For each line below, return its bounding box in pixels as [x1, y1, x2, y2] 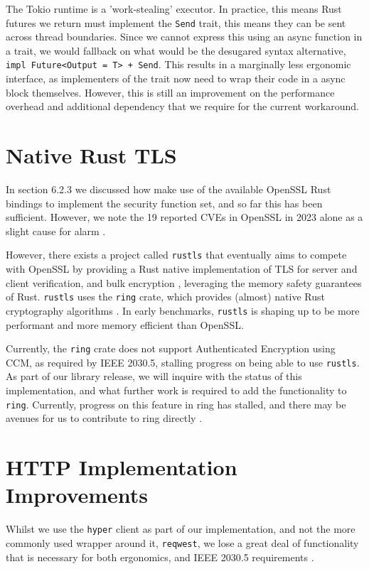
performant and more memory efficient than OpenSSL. [6, 317, 244, 332]
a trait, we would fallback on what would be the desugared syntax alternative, [6, 43, 346, 58]
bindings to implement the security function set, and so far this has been [6, 195, 323, 210]
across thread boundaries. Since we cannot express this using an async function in [6, 29, 363, 44]
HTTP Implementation [6, 453, 237, 482]
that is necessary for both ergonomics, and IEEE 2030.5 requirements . [6, 549, 314, 564]
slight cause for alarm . [6, 223, 106, 238]
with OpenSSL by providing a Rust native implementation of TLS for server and [6, 261, 358, 276]
